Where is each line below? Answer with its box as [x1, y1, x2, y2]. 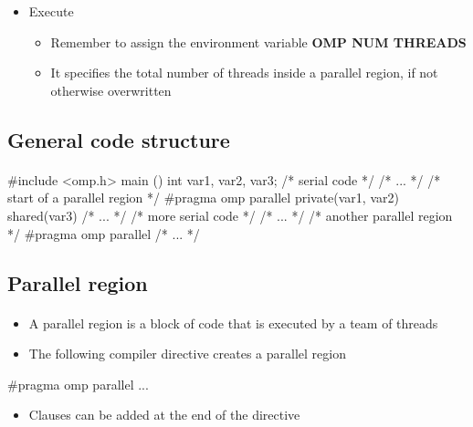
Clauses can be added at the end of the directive [28, 405, 300, 424]
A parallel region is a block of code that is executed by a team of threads [28, 313, 438, 332]
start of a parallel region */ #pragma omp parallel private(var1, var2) [7, 188, 399, 207]
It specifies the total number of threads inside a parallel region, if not [50, 63, 438, 82]
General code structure [7, 125, 230, 153]
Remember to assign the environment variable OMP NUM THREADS [50, 32, 467, 51]
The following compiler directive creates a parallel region [28, 344, 346, 363]
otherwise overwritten [50, 80, 172, 99]
